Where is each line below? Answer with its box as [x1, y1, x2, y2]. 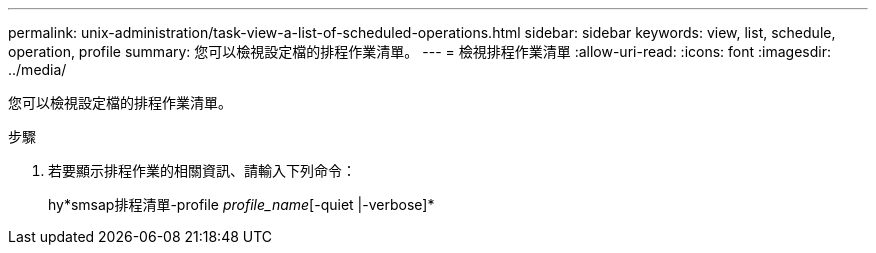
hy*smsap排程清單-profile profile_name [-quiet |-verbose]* [48, 196, 435, 213]
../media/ [8, 61, 67, 78]
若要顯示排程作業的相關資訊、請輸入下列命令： [48, 162, 356, 179]
